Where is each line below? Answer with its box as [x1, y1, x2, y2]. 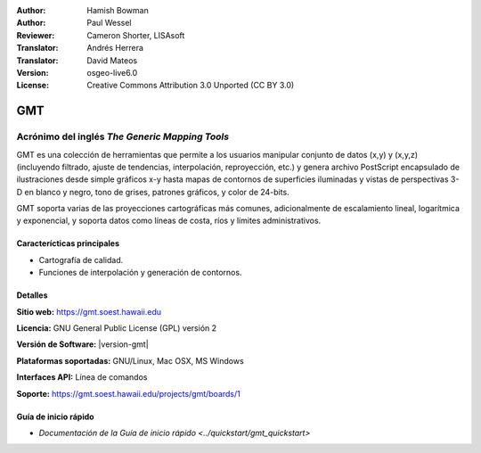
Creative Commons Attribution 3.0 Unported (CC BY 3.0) [86, 80, 295, 91]
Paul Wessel [86, 18, 132, 29]
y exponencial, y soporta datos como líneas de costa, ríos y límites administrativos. [16, 215, 322, 226]
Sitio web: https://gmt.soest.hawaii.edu [16, 306, 162, 317]
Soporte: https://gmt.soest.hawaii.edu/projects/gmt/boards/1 [16, 388, 240, 399]
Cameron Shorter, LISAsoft [86, 29, 185, 40]
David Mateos [86, 54, 138, 66]
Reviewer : [16, 29, 55, 40]
